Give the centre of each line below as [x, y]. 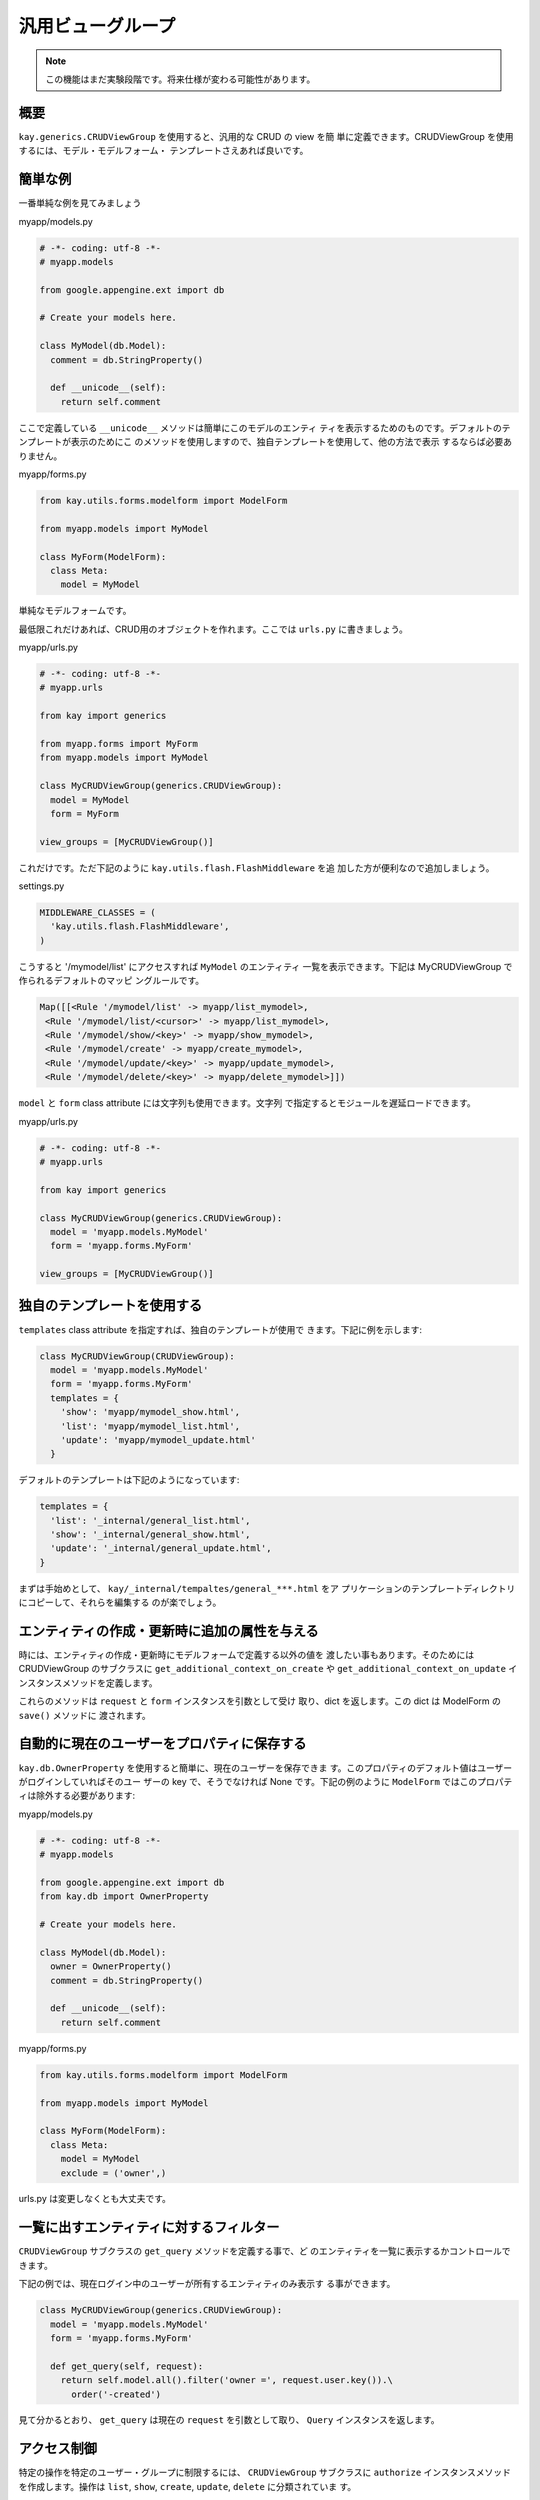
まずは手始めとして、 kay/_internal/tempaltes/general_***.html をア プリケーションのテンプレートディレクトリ [267, 1588]
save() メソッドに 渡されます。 [85, 1715]
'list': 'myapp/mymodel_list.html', [150, 1426]
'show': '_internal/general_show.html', [150, 1534]
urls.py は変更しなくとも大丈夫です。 [95, 2199]
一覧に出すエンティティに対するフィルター [149, 2227]
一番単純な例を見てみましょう [80, 203]
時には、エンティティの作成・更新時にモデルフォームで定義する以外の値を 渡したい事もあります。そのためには [246, 1655]
